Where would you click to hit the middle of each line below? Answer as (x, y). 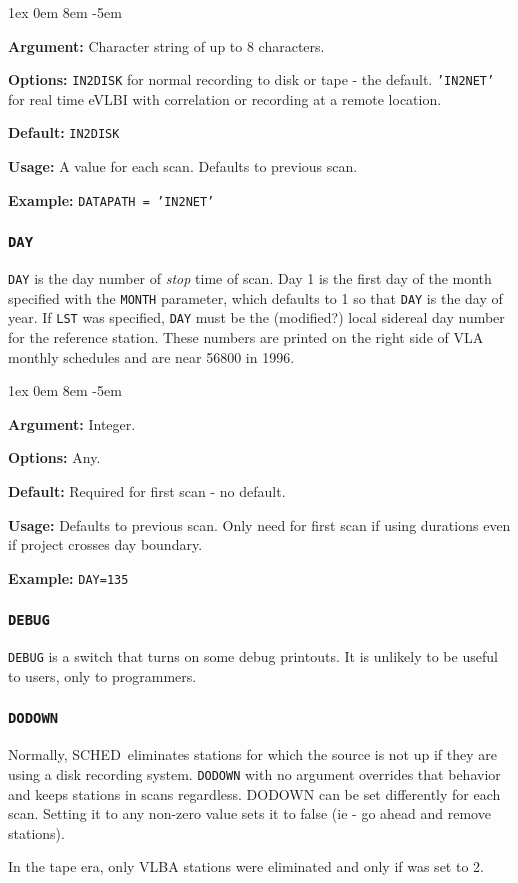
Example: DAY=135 (68, 577)
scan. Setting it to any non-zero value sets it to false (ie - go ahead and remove (249, 813)
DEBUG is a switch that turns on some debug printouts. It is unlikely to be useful (253, 656)
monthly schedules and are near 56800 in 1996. (151, 356)
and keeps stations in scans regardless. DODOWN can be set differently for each (254, 793)
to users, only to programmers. (102, 675)
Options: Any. (54, 457)
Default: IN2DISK (64, 132)
